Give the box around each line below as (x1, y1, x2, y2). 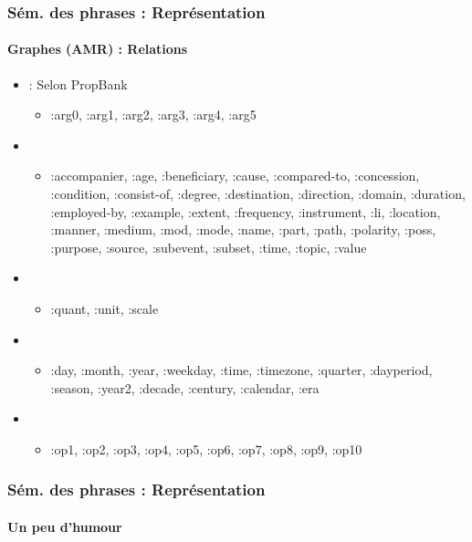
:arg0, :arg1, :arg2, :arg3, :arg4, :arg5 (50, 105, 257, 124)
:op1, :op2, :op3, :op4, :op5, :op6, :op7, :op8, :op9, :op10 (50, 439, 362, 458)
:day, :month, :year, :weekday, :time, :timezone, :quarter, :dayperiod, (50, 360, 433, 380)
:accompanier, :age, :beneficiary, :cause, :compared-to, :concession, (50, 166, 420, 185)
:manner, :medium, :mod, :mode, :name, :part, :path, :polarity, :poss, (50, 220, 436, 239)
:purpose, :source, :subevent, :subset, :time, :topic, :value (50, 237, 367, 256)
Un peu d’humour (7, 516, 122, 536)
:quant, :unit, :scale (50, 298, 159, 318)
